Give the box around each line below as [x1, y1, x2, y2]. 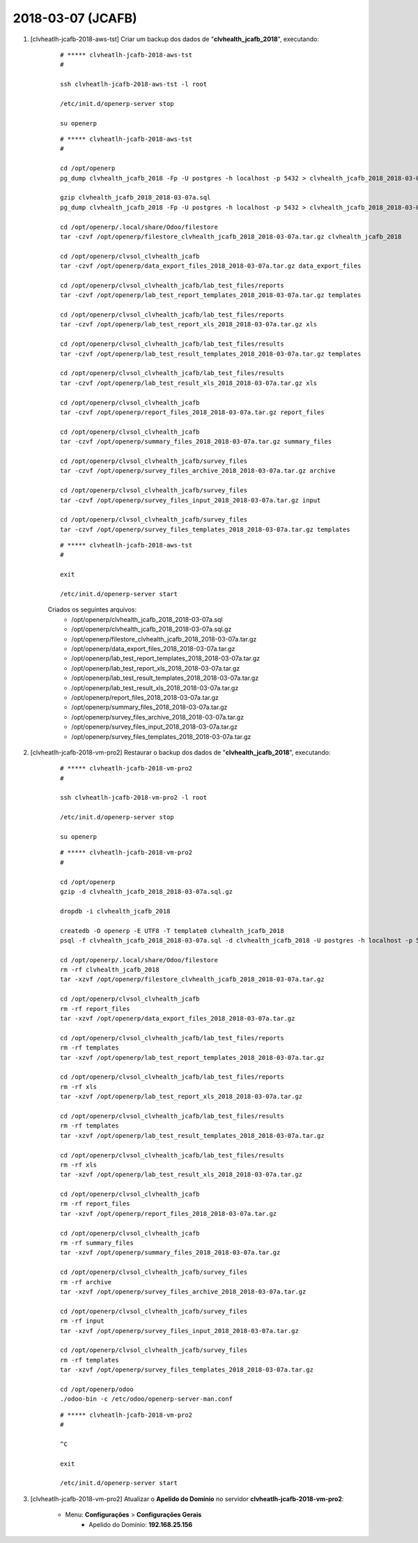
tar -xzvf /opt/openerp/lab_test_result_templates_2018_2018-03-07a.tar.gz [60, 1132, 325, 1139]
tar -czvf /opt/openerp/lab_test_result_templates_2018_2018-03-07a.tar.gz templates [60, 349, 362, 358]
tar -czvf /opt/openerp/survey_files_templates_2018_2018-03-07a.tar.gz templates [60, 525, 350, 533]
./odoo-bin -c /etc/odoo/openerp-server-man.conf [60, 1395, 233, 1403]
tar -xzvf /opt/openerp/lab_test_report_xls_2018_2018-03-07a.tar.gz [60, 1093, 303, 1101]
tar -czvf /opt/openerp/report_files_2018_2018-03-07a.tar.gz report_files [60, 409, 325, 416]
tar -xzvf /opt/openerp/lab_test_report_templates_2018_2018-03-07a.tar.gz [60, 1054, 325, 1061]
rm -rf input [60, 1317, 104, 1325]
